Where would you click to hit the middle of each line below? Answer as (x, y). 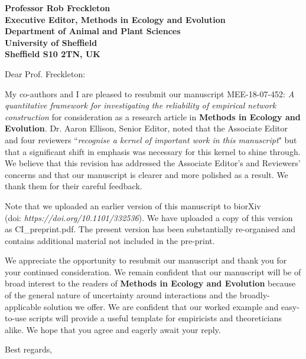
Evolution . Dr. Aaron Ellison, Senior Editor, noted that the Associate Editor (146, 128)
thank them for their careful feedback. (74, 186)
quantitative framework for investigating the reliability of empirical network (141, 105)
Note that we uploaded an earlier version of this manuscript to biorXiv (133, 205)
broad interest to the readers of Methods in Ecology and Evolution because (150, 283)
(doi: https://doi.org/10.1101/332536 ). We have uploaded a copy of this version (149, 217)
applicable (23, 306)
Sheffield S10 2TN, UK (53, 54)
